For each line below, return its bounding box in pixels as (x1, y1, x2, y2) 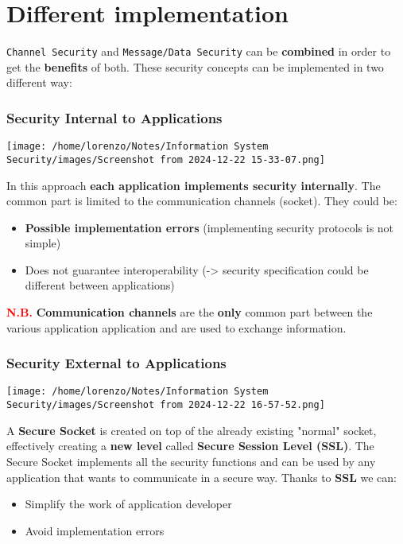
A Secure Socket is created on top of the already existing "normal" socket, (6, 422, 377, 438)
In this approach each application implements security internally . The (6, 177, 381, 193)
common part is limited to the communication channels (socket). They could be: (6, 192, 397, 209)
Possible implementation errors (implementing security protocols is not (25, 219, 394, 235)
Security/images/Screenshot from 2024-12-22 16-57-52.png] (6, 399, 325, 411)
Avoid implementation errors (25, 522, 165, 538)
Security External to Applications (6, 353, 227, 373)
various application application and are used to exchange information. (6, 319, 347, 336)
